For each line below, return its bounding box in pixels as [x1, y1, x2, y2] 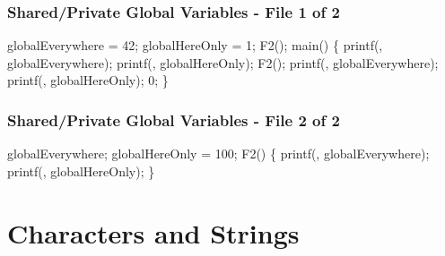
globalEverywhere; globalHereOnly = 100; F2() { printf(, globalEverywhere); [7, 144, 430, 163]
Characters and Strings [7, 214, 300, 251]
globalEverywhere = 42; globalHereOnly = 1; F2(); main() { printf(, [7, 36, 383, 55]
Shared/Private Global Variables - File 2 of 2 [7, 108, 340, 131]
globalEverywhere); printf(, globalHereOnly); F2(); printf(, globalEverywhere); [7, 53, 439, 72]
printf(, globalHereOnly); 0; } [7, 71, 169, 90]
